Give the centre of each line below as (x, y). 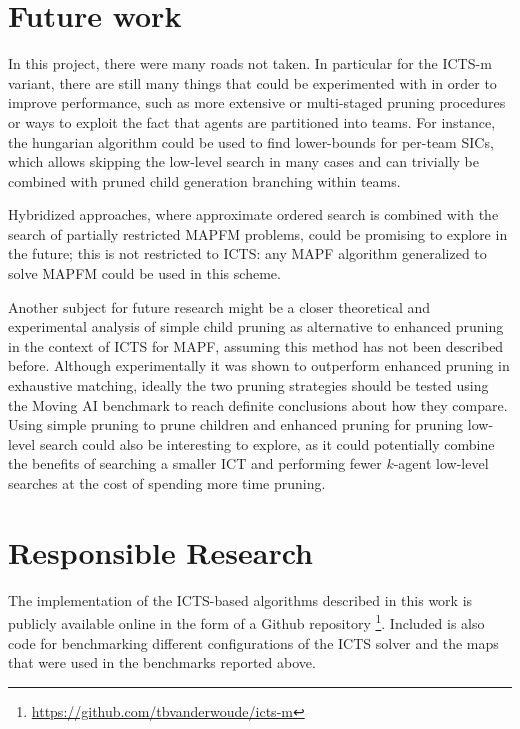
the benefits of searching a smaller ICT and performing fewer (195, 463)
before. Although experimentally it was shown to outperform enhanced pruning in (259, 365)
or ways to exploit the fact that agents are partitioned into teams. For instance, (252, 121)
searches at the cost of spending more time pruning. (167, 483)
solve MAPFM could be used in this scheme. (144, 273)
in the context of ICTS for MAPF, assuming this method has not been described (256, 345)
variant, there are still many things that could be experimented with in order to (252, 82)
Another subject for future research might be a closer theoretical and (219, 306)
